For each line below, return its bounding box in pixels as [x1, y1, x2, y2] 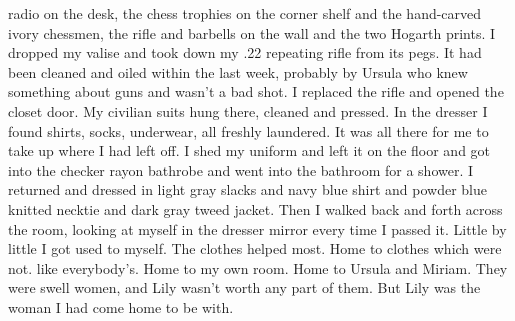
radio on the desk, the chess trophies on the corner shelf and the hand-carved [8, 3, 482, 23]
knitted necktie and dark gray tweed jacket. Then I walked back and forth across [8, 198, 503, 219]
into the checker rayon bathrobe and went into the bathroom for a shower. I [8, 159, 474, 180]
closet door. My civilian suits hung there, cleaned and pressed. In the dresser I [8, 100, 488, 121]
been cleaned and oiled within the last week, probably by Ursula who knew [8, 61, 468, 82]
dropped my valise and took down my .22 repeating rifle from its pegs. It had [8, 42, 482, 63]
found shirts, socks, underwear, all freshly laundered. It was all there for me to [8, 120, 489, 141]
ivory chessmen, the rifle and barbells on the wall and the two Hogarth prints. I [8, 22, 496, 43]
